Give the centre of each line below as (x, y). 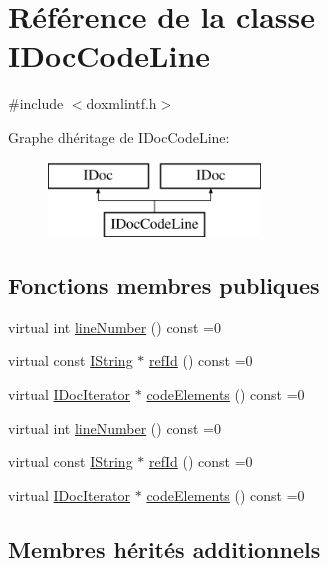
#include (36, 103)
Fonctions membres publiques (164, 285)
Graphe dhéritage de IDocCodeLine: (119, 136)
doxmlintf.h (121, 103)
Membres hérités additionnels (164, 548)
